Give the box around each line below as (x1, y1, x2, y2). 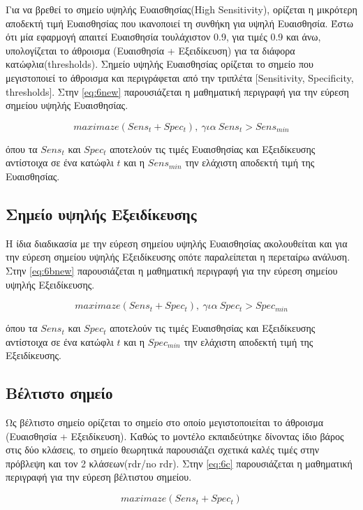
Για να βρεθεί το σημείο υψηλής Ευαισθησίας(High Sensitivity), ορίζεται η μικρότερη (6, 2, 357, 16)
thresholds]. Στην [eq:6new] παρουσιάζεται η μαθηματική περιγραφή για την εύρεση (6, 84, 349, 99)
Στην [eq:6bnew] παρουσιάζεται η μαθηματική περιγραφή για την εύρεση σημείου (6, 263, 338, 277)
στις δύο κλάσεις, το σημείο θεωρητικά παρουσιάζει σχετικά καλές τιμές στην (6, 442, 320, 457)
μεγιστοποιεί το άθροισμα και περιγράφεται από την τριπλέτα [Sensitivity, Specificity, (6, 70, 354, 85)
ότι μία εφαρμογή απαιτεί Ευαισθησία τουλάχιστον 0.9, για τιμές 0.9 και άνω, (6, 29, 321, 44)
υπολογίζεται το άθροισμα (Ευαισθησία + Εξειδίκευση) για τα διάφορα (6, 43, 295, 57)
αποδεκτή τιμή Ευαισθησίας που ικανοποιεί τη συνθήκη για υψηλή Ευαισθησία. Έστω (6, 15, 353, 30)
